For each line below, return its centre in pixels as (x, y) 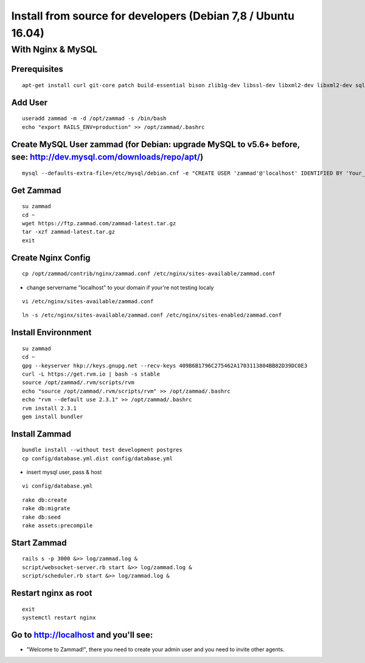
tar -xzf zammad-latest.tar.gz (69, 232)
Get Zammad (36, 190)
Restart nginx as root (52, 593)
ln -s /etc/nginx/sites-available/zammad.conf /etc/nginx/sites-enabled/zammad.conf (152, 315)
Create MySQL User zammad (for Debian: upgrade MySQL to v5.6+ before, (156, 144)
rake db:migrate (46, 509)
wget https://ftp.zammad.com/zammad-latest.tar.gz (99, 223)
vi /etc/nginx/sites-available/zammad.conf (88, 301)
